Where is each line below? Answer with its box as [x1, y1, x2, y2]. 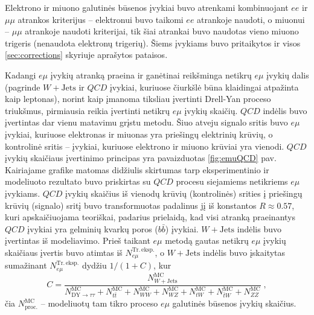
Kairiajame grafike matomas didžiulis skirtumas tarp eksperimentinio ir [5, 163, 269, 176]
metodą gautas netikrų [165, 234, 249, 247]
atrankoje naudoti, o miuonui [197, 13, 305, 25]
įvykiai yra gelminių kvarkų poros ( [27, 222, 158, 235]
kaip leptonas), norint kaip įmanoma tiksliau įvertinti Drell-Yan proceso [5, 92, 271, 105]
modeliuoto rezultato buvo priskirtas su [5, 175, 151, 188]
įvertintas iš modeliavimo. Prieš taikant [5, 234, 150, 247]
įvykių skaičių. [184, 104, 238, 116]
